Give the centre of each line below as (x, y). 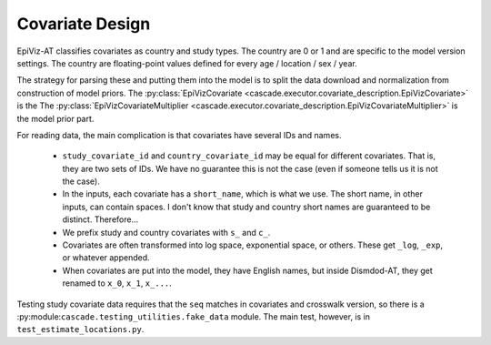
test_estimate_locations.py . (80, 330)
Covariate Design (84, 24)
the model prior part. (55, 118)
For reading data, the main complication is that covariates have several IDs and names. (179, 135)
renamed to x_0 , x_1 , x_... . (117, 283)
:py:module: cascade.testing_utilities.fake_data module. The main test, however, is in (194, 316)
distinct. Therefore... (100, 219)
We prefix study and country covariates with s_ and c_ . (166, 232)
